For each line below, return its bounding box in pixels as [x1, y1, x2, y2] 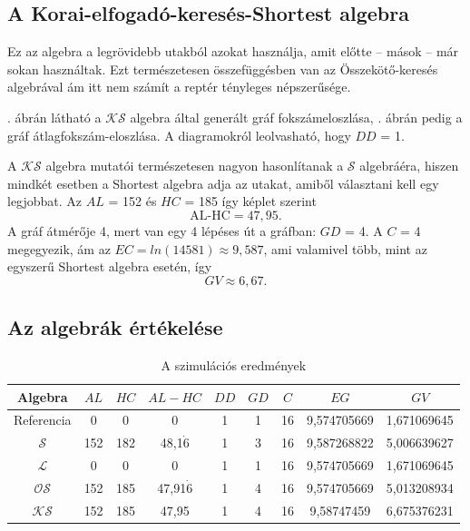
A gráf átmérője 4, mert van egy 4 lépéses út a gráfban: [7, 221, 317, 240]
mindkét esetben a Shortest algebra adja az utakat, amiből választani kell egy [7, 173, 439, 192]
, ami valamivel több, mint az [263, 239, 427, 258]
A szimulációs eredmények [161, 355, 307, 374]
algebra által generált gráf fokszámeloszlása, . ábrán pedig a [130, 107, 463, 126]
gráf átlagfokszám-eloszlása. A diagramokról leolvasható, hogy [7, 125, 351, 144]
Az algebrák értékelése [7, 313, 223, 341]
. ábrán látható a [7, 107, 102, 126]
